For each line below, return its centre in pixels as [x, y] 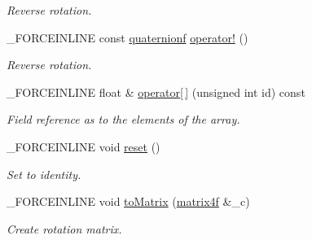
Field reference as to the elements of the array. [123, 119]
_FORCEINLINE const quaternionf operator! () [127, 37]
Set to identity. [44, 174]
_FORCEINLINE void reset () [83, 146]
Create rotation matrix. [64, 228]
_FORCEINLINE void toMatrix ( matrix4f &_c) [128, 201]
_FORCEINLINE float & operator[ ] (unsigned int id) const [156, 92]
